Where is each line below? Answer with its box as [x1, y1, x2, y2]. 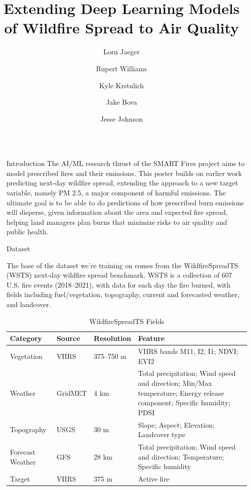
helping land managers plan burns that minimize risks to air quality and [6, 216, 228, 227]
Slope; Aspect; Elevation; [138, 419, 215, 430]
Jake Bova [106, 97, 137, 107]
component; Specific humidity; [138, 397, 231, 408]
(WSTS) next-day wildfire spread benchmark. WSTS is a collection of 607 [6, 270, 233, 280]
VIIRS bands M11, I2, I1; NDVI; [138, 346, 239, 356]
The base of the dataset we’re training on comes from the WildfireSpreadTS [6, 260, 239, 270]
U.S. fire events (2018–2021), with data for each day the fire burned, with [6, 279, 231, 290]
